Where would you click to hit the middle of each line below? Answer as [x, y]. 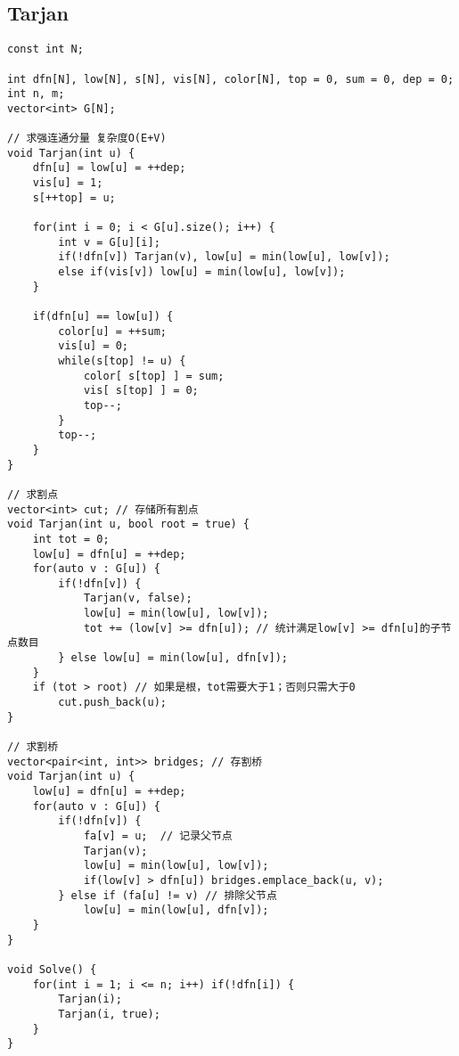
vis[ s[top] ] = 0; [141, 391]
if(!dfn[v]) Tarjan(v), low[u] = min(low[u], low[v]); [224, 257]
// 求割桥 [33, 747]
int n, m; [36, 94]
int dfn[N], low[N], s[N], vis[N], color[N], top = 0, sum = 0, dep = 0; [231, 79]
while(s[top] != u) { [122, 360]
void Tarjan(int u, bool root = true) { [129, 524]
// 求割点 [33, 494]
